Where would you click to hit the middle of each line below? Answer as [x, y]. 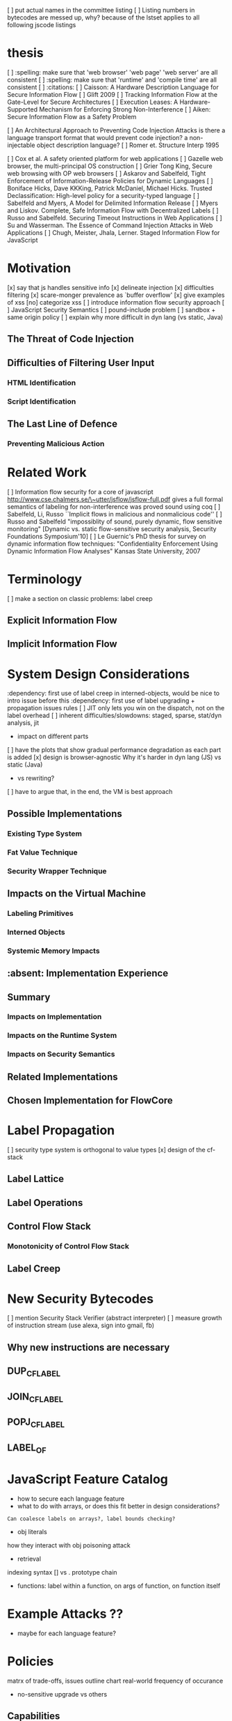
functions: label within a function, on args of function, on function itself [119, 1586]
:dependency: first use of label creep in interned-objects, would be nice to [114, 694]
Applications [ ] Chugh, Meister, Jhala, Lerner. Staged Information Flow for [114, 232]
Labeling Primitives [41, 913]
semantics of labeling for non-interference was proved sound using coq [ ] [114, 506]
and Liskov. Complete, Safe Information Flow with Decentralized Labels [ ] [113, 210]
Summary [29, 997]
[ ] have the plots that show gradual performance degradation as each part [114, 750]
